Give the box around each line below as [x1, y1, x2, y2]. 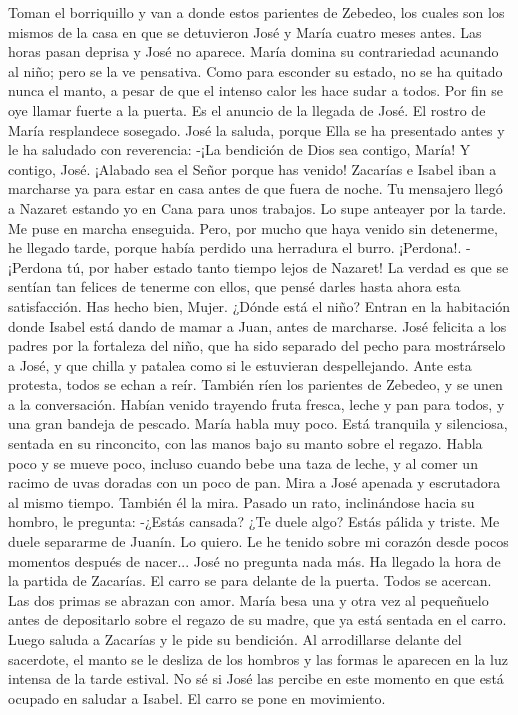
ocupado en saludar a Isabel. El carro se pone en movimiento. [8, 687, 386, 708]
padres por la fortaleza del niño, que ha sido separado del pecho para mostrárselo [8, 335, 506, 356]
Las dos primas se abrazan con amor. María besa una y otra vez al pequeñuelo [8, 589, 489, 610]
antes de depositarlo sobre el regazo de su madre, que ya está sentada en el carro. [8, 609, 507, 630]
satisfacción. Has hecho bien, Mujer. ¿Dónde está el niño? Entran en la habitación [8, 295, 511, 316]
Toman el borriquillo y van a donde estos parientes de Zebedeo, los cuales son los [8, 2, 505, 22]
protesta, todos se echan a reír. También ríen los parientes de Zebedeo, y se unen [8, 374, 503, 395]
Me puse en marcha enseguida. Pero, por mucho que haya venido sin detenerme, [8, 217, 498, 238]
